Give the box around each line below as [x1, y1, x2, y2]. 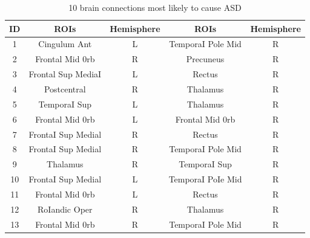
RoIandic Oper [38, 202, 93, 215]
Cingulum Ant [38, 37, 92, 50]
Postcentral [44, 82, 86, 95]
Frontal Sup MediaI [28, 68, 102, 80]
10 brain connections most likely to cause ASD [68, 1, 242, 13]
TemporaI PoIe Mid [168, 173, 242, 185]
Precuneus [186, 53, 225, 65]
